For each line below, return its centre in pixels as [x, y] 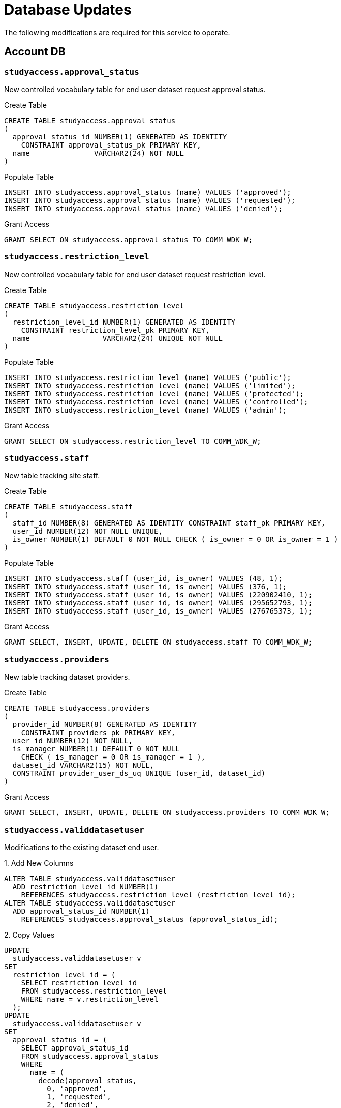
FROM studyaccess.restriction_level [94, 991]
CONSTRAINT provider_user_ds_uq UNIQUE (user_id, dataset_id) [139, 774]
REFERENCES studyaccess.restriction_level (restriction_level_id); [158, 895]
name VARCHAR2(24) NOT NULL [98, 153]
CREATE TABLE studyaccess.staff [68, 507]
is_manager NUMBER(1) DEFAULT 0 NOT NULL [96, 749]
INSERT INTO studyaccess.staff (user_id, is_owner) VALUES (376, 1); [146, 587]
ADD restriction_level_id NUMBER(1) [85, 886]
